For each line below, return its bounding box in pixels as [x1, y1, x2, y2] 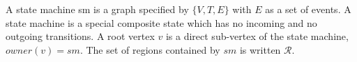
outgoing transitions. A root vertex [6, 29, 155, 43]
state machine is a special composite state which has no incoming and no [6, 15, 317, 30]
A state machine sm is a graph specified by [6, 2, 189, 16]
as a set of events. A [265, 2, 351, 16]
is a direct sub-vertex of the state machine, [165, 29, 349, 43]
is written [239, 42, 281, 56]
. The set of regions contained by [79, 42, 220, 56]
